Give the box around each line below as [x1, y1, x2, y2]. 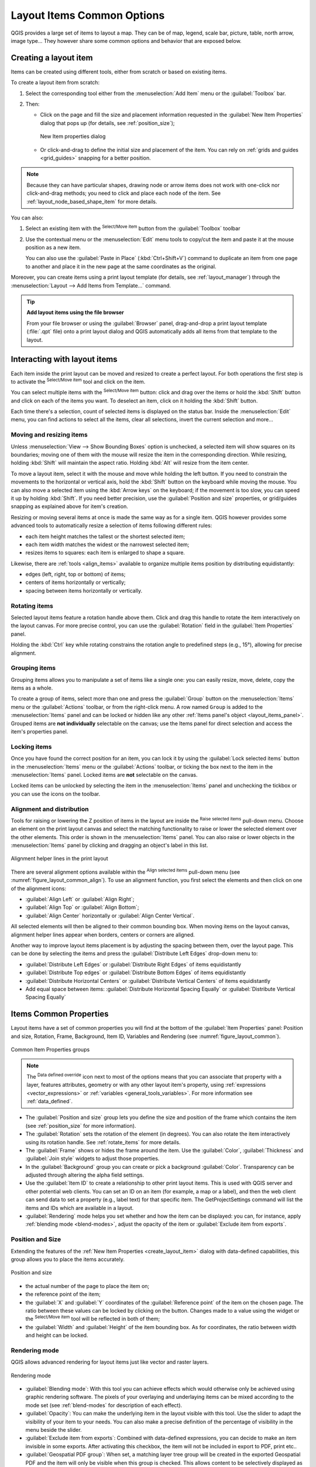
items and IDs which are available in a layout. [25, 1204, 134, 1211]
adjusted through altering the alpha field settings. [25, 1171, 145, 1179]
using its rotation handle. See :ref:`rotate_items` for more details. [25, 1138, 181, 1145]
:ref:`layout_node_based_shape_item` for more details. [26, 198, 157, 205]
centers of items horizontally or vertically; [25, 579, 126, 586]
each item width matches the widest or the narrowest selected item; [25, 540, 190, 548]
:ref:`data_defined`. [26, 1097, 73, 1104]
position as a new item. [25, 244, 81, 251]
